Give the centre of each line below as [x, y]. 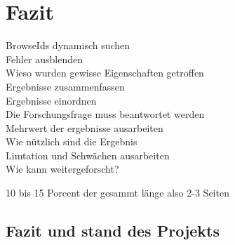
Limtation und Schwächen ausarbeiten [88, 155]
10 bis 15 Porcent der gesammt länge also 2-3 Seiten [117, 193]
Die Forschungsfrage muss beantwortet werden [105, 114]
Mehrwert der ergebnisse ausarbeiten [85, 127]
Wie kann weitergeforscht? [62, 169]
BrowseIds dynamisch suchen [68, 45]
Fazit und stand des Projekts [113, 231]
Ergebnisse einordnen [51, 100]
